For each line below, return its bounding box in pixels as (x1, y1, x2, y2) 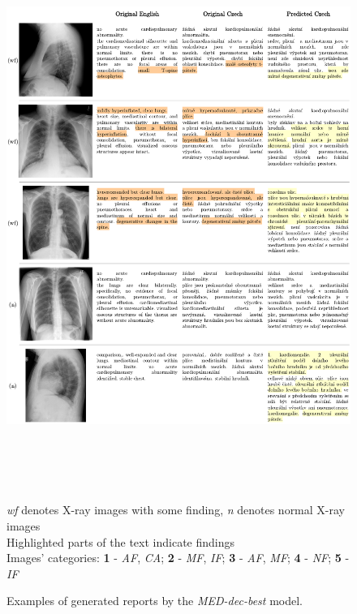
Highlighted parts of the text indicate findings (6, 533, 235, 550)
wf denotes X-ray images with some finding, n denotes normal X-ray (6, 501, 345, 518)
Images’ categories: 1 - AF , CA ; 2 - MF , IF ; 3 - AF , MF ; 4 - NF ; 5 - (6, 549, 350, 566)
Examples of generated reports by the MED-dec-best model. (6, 592, 303, 609)
